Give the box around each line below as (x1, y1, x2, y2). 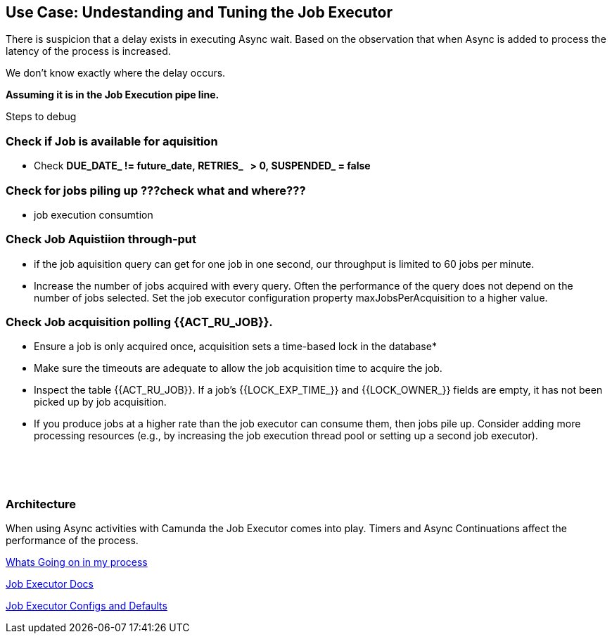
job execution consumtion (34, 208, 153, 221)
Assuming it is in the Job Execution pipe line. (6, 89, 219, 101)
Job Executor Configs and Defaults (6, 600, 167, 612)
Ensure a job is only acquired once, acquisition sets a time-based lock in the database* (34, 340, 437, 353)
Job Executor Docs (6, 578, 94, 590)
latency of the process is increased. (6, 45, 171, 58)
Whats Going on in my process (6, 556, 148, 569)
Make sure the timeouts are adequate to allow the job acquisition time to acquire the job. (34, 362, 442, 375)
